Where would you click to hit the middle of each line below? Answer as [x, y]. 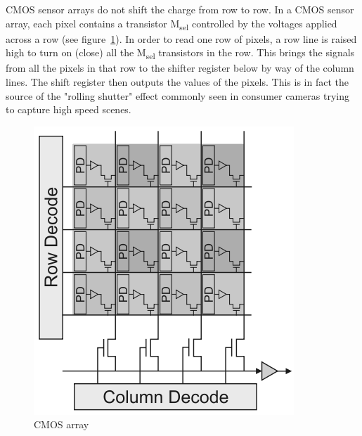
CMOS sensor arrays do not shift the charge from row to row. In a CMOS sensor [180, 9]
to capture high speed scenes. [69, 109]
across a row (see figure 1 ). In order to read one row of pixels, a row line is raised [181, 38]
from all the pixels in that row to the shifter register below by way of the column [180, 68]
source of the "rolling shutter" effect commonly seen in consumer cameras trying [177, 95]
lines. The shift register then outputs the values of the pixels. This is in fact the [177, 82]
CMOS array [62, 424]
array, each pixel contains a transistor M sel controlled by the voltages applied [172, 24]
